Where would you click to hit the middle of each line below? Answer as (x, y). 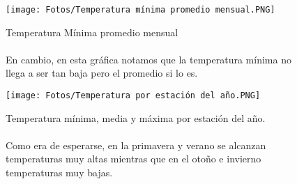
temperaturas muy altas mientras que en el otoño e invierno (134, 159)
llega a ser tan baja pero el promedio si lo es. (102, 73)
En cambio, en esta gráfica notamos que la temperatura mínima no (148, 59)
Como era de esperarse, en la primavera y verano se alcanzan (136, 145)
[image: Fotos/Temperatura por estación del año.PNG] (133, 96)
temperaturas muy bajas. (59, 172)
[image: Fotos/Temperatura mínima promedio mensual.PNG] (140, 10)
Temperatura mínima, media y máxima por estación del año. (136, 117)
